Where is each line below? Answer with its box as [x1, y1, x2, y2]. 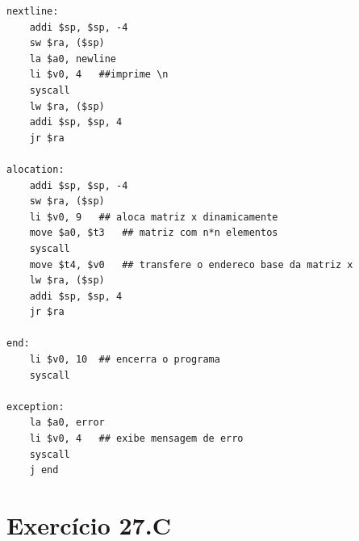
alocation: [6, 163, 65, 175]
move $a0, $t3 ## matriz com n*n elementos [29, 227, 278, 239]
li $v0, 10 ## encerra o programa [29, 354, 220, 366]
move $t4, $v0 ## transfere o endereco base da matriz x [29, 258, 353, 270]
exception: [6, 401, 65, 413]
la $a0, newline [29, 52, 117, 65]
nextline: [6, 6, 59, 17]
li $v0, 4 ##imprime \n [29, 69, 169, 81]
